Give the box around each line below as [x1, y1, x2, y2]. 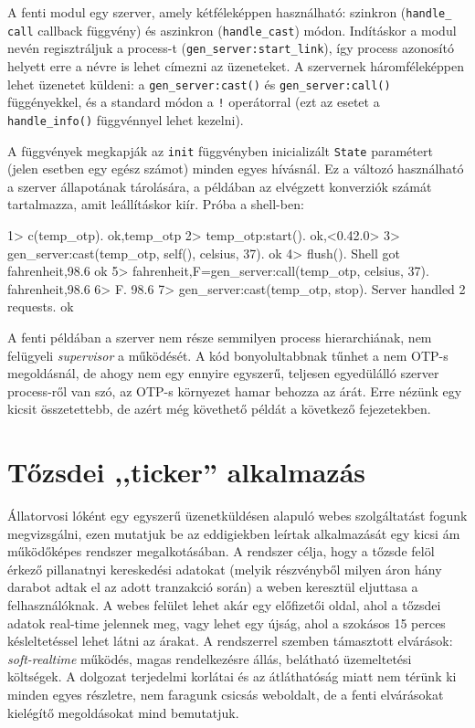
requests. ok [7, 297, 74, 316]
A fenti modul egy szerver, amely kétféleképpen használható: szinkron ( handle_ [7, 3, 452, 21]
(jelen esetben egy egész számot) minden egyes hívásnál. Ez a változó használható [7, 159, 464, 178]
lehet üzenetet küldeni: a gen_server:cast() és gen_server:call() [7, 74, 391, 93]
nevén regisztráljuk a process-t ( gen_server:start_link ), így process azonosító [7, 38, 454, 58]
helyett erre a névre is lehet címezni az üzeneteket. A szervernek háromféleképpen [7, 56, 465, 75]
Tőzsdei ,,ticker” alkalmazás [7, 453, 366, 491]
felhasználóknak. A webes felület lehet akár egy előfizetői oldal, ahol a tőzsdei [7, 596, 441, 614]
